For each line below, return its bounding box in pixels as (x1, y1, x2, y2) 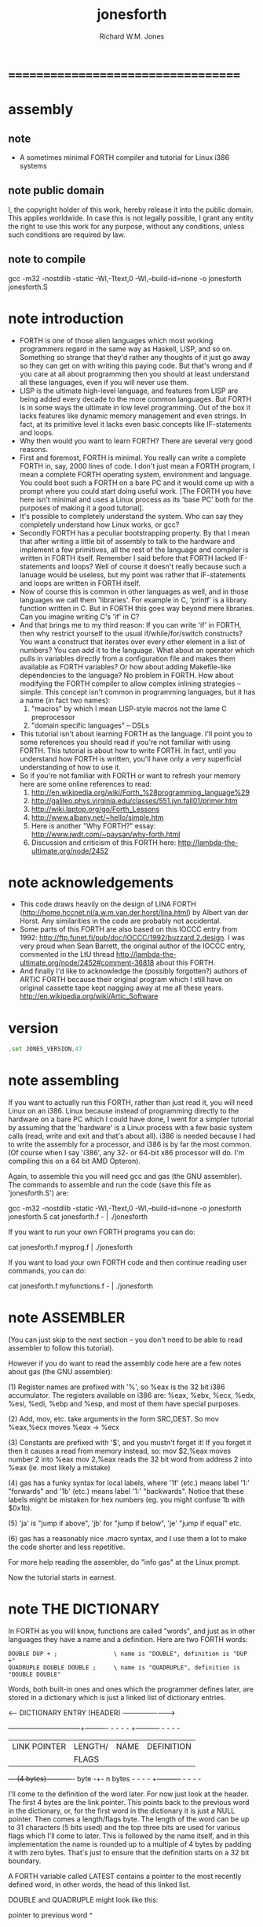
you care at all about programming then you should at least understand (19, 369, 250, 379)
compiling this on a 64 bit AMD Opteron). (8, 1156, 141, 1166)
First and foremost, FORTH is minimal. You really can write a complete (19, 453, 247, 462)
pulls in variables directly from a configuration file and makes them (19, 654, 236, 663)
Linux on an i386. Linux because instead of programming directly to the (8, 1106, 239, 1116)
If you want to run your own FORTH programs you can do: (8, 1227, 196, 1237)
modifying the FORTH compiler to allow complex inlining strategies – (19, 679, 241, 688)
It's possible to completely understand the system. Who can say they (19, 511, 243, 521)
